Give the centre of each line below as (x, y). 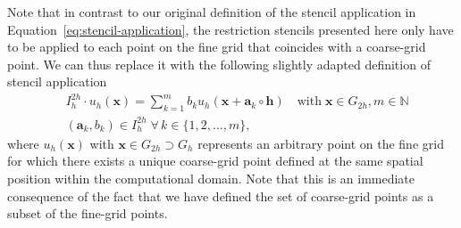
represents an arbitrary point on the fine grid (321, 143)
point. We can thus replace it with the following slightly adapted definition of (219, 64)
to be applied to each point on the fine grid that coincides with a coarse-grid (217, 47)
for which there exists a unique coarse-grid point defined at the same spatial (215, 161)
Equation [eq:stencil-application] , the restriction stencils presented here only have (230, 29)
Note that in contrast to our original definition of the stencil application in (212, 12)
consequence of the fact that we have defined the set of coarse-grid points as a (221, 195)
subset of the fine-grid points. (88, 213)
